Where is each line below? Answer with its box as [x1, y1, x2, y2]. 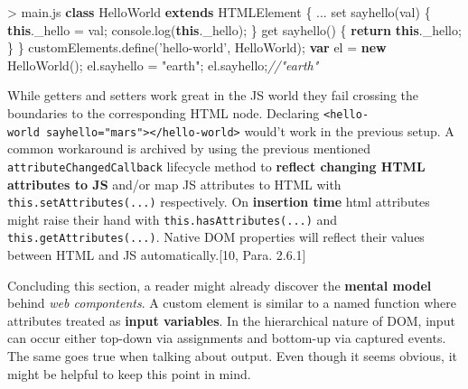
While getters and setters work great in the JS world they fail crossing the [7, 86, 419, 105]
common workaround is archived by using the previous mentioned [7, 139, 371, 158]
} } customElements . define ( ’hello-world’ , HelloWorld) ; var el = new [7, 38, 387, 57]
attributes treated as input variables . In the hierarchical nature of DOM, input [7, 310, 455, 329]
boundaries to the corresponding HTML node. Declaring [7, 103, 320, 122]
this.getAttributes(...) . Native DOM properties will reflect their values [7, 227, 425, 246]
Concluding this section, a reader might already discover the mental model [7, 275, 432, 294]
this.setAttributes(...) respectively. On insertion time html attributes [7, 192, 430, 211]
